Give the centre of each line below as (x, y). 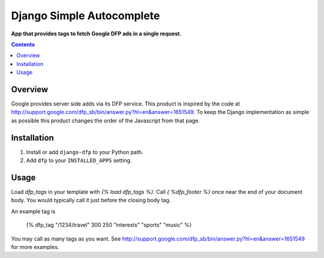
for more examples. (35, 247)
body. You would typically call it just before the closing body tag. (91, 200)
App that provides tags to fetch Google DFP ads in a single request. (96, 34)
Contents (23, 44)
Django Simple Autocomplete (85, 16)
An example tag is (33, 211)
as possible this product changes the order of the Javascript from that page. (106, 121)
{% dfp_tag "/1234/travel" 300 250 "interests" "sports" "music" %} (109, 225)
